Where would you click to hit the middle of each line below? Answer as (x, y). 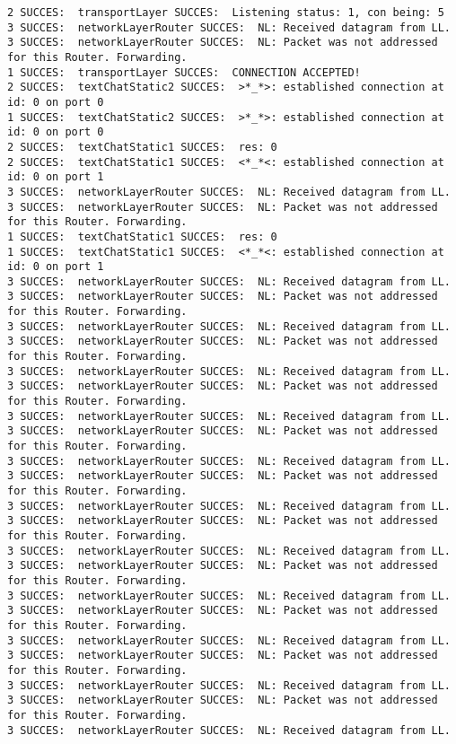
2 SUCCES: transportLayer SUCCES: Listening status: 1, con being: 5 (226, 13)
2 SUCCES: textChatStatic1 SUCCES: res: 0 (142, 147)
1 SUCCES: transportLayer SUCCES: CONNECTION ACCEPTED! (184, 72)
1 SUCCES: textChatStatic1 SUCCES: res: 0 (142, 236)
